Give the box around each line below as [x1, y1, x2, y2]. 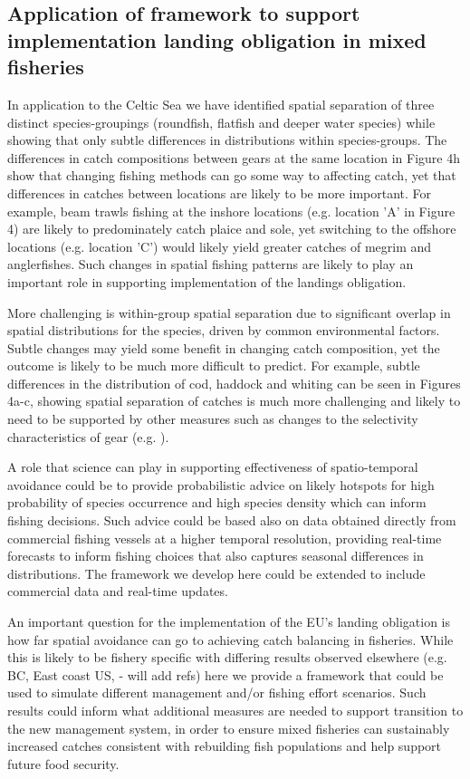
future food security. [7, 754, 120, 773]
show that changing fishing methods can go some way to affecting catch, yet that [7, 166, 456, 185]
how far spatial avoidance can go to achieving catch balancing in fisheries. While [7, 630, 454, 649]
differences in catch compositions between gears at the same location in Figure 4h [7, 148, 460, 167]
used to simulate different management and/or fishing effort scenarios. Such [7, 683, 427, 702]
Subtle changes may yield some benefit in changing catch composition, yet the [7, 338, 440, 357]
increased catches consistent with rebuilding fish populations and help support [7, 736, 442, 755]
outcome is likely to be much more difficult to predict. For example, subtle [7, 356, 420, 375]
